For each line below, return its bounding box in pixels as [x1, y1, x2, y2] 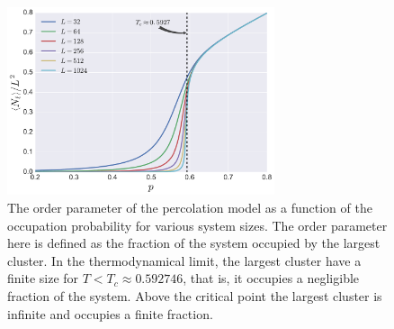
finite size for [7, 269, 79, 288]
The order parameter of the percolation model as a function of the [7, 197, 372, 216]
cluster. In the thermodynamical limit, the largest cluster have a [7, 251, 362, 270]
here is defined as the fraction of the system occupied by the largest [7, 233, 381, 252]
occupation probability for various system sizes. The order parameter [7, 215, 388, 234]
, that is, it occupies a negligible [183, 269, 360, 288]
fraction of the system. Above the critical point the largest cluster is [7, 286, 382, 305]
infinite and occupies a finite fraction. [7, 304, 213, 323]
